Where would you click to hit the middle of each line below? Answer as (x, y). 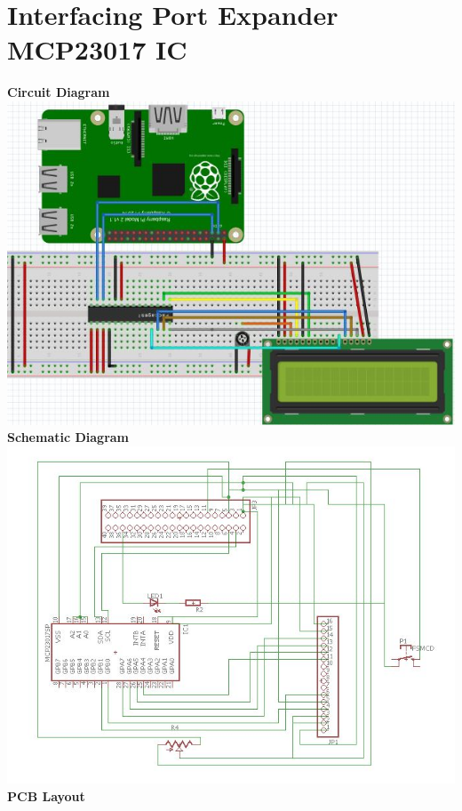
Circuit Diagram (59, 92)
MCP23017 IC (97, 49)
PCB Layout (46, 795)
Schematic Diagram (68, 437)
